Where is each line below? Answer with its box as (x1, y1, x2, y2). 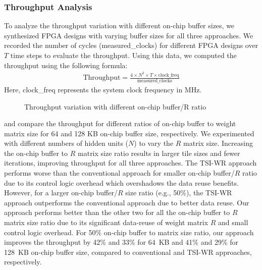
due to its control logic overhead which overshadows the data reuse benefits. (4, 177, 239, 188)
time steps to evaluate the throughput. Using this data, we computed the (10, 50, 237, 60)
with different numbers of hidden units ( (4, 138, 129, 148)
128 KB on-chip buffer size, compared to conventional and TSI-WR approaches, (4, 246, 252, 257)
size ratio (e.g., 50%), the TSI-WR (125, 187, 232, 198)
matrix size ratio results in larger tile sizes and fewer (78, 147, 240, 158)
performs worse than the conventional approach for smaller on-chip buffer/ (4, 168, 235, 178)
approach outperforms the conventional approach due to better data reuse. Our (4, 197, 249, 207)
